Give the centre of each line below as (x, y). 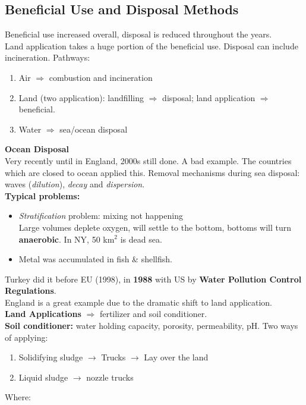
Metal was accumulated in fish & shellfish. (95, 259)
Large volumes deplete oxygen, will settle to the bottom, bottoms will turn (155, 227)
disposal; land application (209, 97)
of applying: (26, 337)
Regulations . (31, 291)
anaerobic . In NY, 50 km (67, 239)
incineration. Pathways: (48, 57)
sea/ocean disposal (94, 129)
